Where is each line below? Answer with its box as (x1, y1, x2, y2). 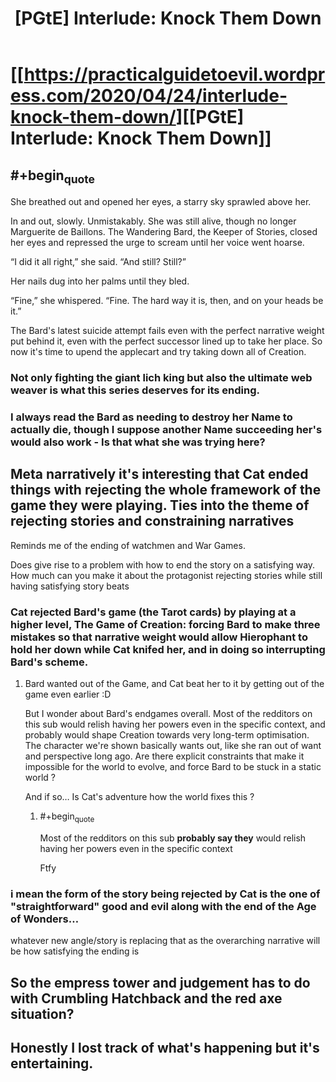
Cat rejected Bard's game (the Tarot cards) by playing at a (10, 605, 297, 619)
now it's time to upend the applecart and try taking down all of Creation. (10, 346, 307, 358)
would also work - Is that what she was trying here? (10, 435, 266, 449)
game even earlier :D (24, 688, 112, 701)
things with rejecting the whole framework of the (10, 482, 322, 499)
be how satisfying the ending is (10, 945, 140, 957)
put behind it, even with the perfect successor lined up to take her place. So (10, 335, 323, 347)
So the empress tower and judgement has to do (10, 974, 311, 991)
